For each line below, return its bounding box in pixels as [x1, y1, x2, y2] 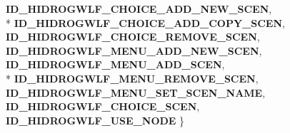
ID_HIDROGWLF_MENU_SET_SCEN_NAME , [6, 85, 266, 100]
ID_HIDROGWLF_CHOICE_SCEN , [6, 99, 200, 114]
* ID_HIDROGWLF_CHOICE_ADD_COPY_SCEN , [6, 15, 285, 30]
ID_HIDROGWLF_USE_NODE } [6, 112, 185, 127]
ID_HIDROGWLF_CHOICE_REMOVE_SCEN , [6, 29, 260, 44]
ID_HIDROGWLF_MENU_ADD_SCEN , [6, 57, 225, 72]
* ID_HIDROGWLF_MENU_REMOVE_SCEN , [6, 70, 259, 85]
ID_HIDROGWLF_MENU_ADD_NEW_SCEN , [6, 43, 262, 58]
